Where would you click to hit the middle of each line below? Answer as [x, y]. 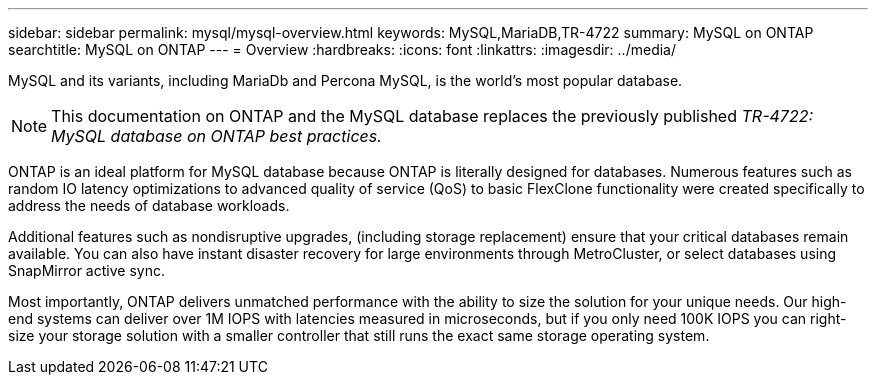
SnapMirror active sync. [86, 270]
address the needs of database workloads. [149, 205]
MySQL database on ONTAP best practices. [216, 136]
